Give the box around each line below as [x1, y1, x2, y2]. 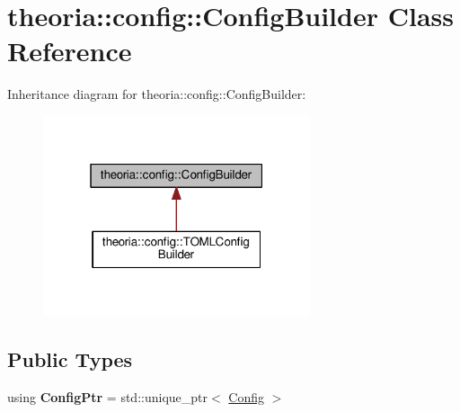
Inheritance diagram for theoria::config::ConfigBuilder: [7, 85, 306, 103]
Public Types [7, 345, 133, 373]
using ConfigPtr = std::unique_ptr [7, 388, 208, 407]
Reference [7, 32, 132, 69]
